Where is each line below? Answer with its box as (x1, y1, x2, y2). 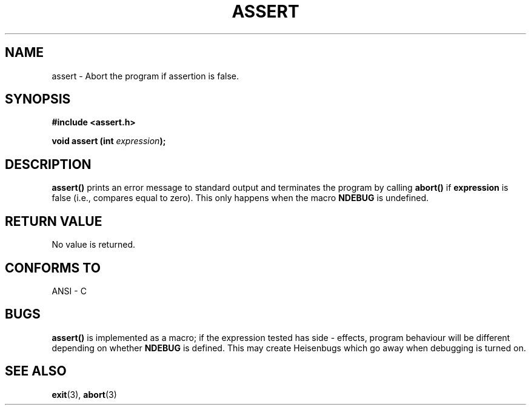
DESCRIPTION (5, 156, 92, 172)
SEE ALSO (5, 363, 67, 379)
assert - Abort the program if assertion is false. (52, 70, 239, 81)
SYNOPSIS (5, 91, 71, 107)
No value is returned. (52, 239, 136, 250)
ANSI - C (52, 285, 87, 296)
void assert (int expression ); (52, 136, 166, 147)
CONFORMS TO (5, 260, 101, 276)
